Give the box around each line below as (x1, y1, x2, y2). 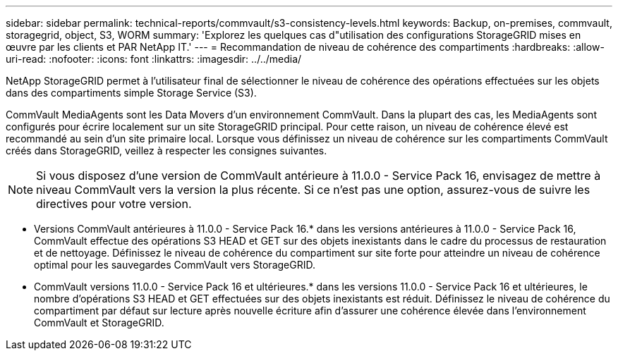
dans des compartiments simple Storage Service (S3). (6, 87, 257, 99)
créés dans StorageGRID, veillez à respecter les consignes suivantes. (6, 145, 327, 156)
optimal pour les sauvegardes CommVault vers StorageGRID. (34, 259, 315, 271)
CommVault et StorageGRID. (34, 317, 164, 329)
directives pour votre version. (36, 197, 192, 211)
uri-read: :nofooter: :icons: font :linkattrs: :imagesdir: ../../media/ (6, 53, 302, 65)
